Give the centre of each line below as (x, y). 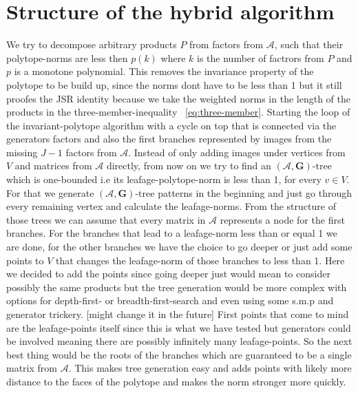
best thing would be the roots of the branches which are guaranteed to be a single (179, 354)
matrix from (32, 368)
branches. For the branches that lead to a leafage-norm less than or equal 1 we (172, 233)
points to (25, 260)
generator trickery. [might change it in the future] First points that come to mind (178, 314)
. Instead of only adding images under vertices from (237, 152)
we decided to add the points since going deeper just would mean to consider (168, 274)
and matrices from (53, 166)
